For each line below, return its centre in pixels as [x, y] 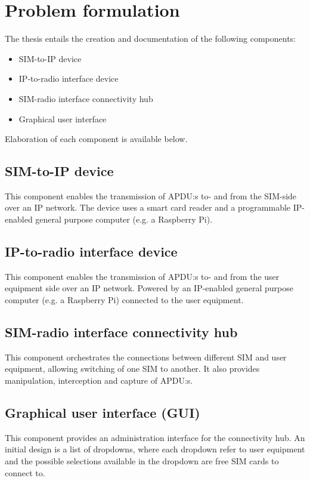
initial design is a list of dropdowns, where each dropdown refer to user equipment [155, 449]
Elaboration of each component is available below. [96, 139]
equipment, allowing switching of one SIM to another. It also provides [132, 369]
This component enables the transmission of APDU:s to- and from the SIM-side [151, 195]
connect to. [25, 472]
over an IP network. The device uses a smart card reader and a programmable [148, 207]
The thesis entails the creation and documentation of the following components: [151, 38]
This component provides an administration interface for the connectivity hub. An [155, 437]
